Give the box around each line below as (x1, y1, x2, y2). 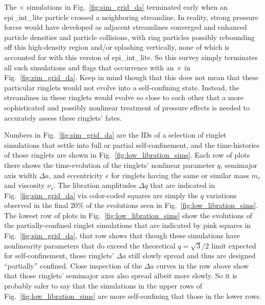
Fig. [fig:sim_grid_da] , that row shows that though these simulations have (4, 230, 240, 241)
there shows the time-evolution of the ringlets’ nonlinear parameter (4, 159, 215, 170)
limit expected (211, 240, 256, 251)
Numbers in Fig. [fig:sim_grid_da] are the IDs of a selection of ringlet (4, 129, 226, 140)
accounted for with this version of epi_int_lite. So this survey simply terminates (4, 51, 258, 62)
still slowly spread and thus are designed (128, 250, 256, 261)
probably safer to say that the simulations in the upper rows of (4, 280, 202, 291)
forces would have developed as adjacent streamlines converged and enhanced (4, 22, 247, 32)
